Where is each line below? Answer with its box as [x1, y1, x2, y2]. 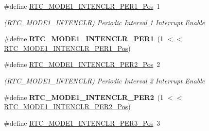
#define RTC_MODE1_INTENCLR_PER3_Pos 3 [4, 117, 160, 128]
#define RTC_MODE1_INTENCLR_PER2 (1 [4, 92, 164, 102]
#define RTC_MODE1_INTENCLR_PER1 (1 [4, 33, 164, 44]
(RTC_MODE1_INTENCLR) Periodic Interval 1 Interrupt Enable [4, 17, 205, 27]
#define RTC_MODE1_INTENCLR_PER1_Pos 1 [4, 1, 160, 11]
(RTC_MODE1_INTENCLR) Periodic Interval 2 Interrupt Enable [4, 75, 205, 85]
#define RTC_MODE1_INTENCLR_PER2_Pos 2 [4, 59, 160, 69]
